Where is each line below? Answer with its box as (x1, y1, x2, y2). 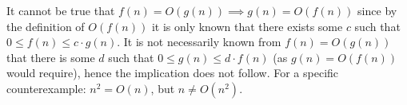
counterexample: (6, 80, 86, 96)
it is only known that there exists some (151, 17, 343, 34)
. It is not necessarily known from (117, 33, 281, 50)
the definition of (6, 17, 85, 34)
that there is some (6, 49, 95, 65)
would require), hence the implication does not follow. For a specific (6, 64, 339, 81)
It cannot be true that (6, 2, 115, 18)
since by (357, 2, 397, 18)
